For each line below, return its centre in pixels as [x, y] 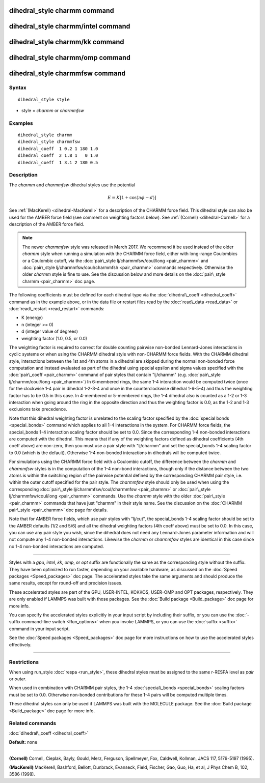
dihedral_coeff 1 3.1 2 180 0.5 [58, 162]
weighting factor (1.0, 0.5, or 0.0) [54, 338]
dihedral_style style [44, 99]
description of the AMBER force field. [47, 224]
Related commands [33, 724]
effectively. [20, 644]
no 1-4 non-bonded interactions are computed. [56, 546]
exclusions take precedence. [38, 409]
